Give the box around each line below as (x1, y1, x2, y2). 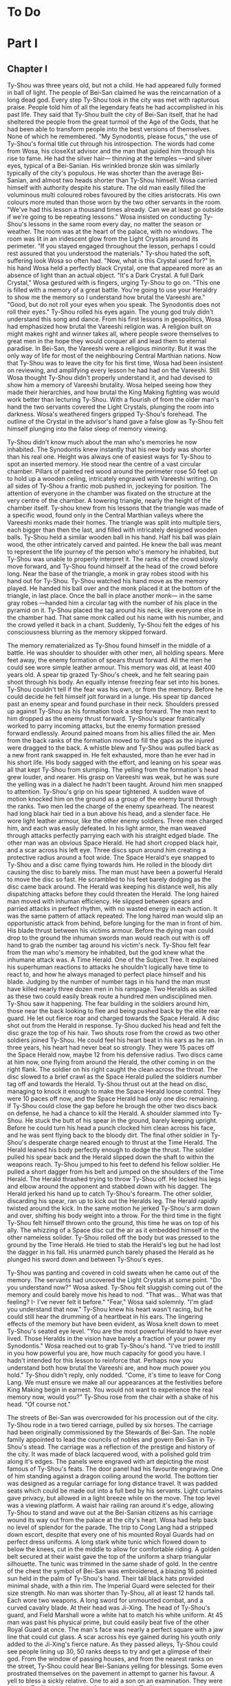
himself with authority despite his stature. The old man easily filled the (7, 184, 206, 192)
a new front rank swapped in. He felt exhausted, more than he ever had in (7, 751, 216, 759)
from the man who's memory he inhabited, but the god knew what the (7, 949, 205, 957)
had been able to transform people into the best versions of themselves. (7, 125, 212, 133)
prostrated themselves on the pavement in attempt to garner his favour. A (7, 1669, 215, 1678)
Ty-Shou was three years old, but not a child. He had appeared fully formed (7, 81, 221, 89)
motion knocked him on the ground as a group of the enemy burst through (7, 795, 218, 803)
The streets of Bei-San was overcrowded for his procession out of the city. (7, 1414, 219, 1422)
